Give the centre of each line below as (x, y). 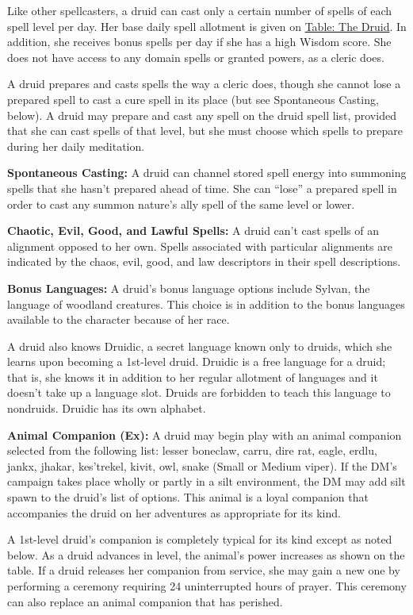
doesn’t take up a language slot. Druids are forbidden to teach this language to (199, 392)
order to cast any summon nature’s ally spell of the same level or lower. (181, 204)
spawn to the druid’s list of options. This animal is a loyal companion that (188, 497)
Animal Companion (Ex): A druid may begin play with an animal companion (205, 434)
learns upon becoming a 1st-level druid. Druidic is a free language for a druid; (197, 361)
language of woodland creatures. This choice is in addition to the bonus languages (206, 304)
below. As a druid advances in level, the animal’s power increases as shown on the (206, 554)
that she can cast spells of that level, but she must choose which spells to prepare (205, 131)
